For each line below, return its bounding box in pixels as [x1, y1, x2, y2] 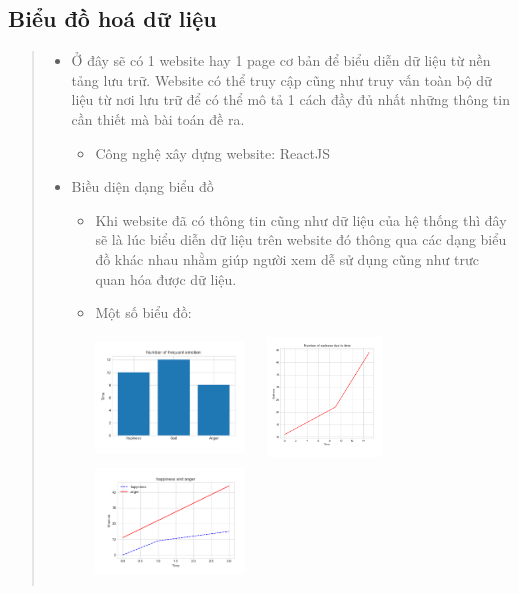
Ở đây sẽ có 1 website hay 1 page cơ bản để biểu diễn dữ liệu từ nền [71, 50, 491, 71]
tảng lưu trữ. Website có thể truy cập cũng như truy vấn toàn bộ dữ [71, 69, 492, 90]
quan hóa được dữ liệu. [95, 268, 237, 289]
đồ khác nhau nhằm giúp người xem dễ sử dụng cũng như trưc [95, 248, 480, 269]
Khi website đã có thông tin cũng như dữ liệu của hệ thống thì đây [95, 209, 507, 230]
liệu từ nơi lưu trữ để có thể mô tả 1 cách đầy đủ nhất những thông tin [71, 89, 510, 110]
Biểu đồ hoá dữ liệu [8, 3, 217, 34]
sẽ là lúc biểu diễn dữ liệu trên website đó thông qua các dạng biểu [95, 229, 507, 250]
